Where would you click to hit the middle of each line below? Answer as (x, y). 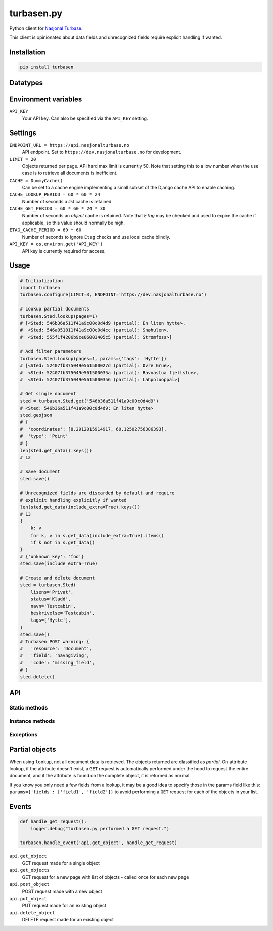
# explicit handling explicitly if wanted (73, 500)
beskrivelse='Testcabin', (63, 613)
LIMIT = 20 (23, 159)
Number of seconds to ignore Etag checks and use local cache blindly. (96, 237)
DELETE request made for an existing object (68, 919)
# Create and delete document (57, 578)
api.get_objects (30, 870)
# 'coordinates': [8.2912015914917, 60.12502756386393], (93, 429)
